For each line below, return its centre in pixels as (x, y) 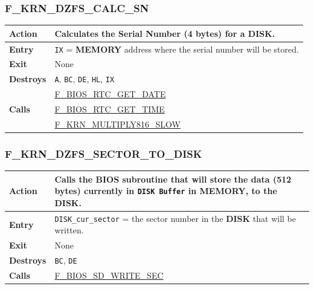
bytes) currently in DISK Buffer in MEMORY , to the (166, 191)
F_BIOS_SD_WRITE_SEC (109, 275)
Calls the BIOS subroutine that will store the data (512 (173, 179)
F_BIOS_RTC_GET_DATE (110, 94)
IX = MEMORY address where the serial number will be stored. (177, 49)
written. (69, 230)
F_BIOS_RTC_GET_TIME (110, 109)
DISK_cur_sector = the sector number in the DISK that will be (175, 218)
